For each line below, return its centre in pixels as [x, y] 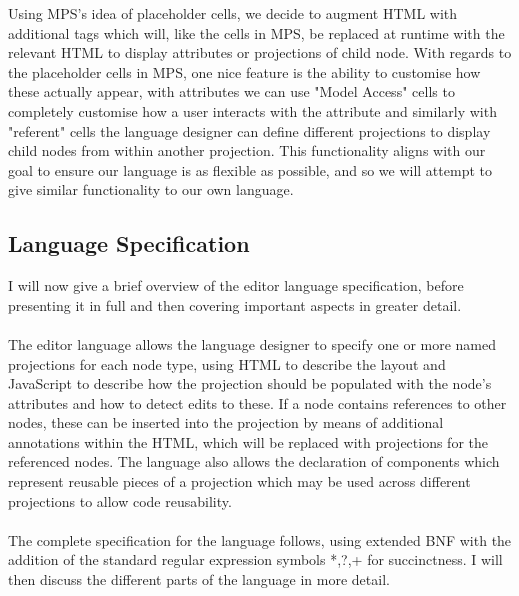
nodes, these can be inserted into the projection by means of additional [226, 422]
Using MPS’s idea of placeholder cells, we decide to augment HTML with [233, 13]
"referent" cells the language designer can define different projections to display [249, 130]
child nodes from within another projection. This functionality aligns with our [247, 150]
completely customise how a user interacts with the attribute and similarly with [252, 110]
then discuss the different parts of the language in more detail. [199, 579]
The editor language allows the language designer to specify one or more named [252, 343]
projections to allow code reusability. [120, 500]
